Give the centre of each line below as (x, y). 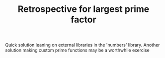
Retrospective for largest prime (83, 9)
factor (83, 20)
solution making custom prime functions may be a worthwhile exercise (78, 50)
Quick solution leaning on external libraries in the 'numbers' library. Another (82, 45)
